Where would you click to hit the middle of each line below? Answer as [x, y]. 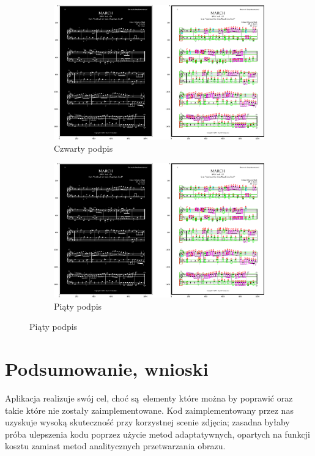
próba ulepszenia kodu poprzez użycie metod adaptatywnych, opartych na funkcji [157, 434]
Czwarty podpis [83, 148]
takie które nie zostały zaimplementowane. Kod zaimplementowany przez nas [149, 410]
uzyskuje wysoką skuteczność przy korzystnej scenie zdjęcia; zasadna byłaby [147, 422]
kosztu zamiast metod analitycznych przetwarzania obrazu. [115, 446]
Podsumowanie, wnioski [107, 368]
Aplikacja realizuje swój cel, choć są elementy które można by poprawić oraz [149, 398]
